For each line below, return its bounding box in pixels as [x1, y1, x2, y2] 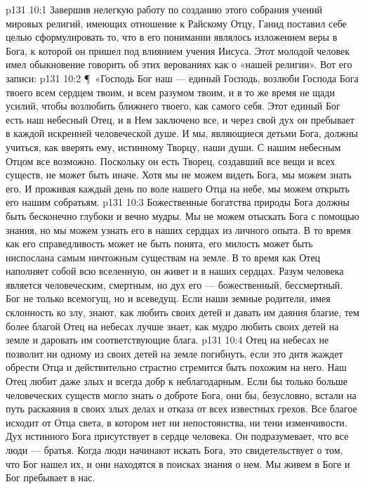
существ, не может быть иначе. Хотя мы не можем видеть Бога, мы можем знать [6, 167, 352, 182]
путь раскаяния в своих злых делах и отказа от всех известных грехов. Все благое [6, 401, 357, 416]
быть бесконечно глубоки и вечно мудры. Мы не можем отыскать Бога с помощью [6, 208, 359, 223]
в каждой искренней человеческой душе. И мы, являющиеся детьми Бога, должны [6, 126, 358, 141]
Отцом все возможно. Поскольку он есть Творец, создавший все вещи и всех [6, 153, 336, 168]
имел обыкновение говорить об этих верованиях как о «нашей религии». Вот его [6, 57, 352, 72]
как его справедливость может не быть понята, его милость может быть [6, 236, 313, 251]
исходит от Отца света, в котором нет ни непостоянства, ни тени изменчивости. [6, 415, 347, 429]
